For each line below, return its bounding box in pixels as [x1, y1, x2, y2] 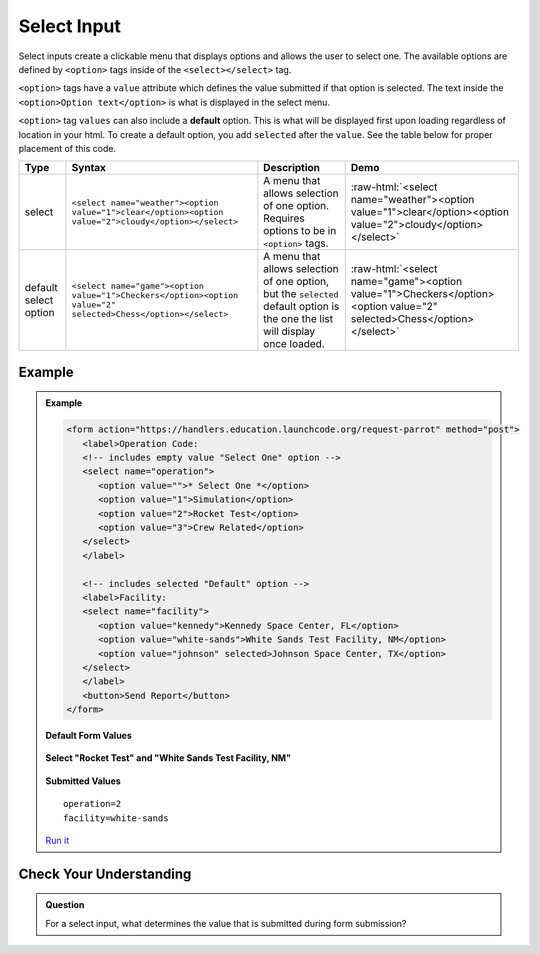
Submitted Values [45, 775, 122, 787]
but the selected [263, 287, 339, 301]
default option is [263, 300, 340, 314]
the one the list [263, 312, 334, 326]
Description [263, 161, 320, 175]
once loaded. [263, 337, 325, 351]
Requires [263, 211, 305, 225]
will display [263, 325, 316, 339]
